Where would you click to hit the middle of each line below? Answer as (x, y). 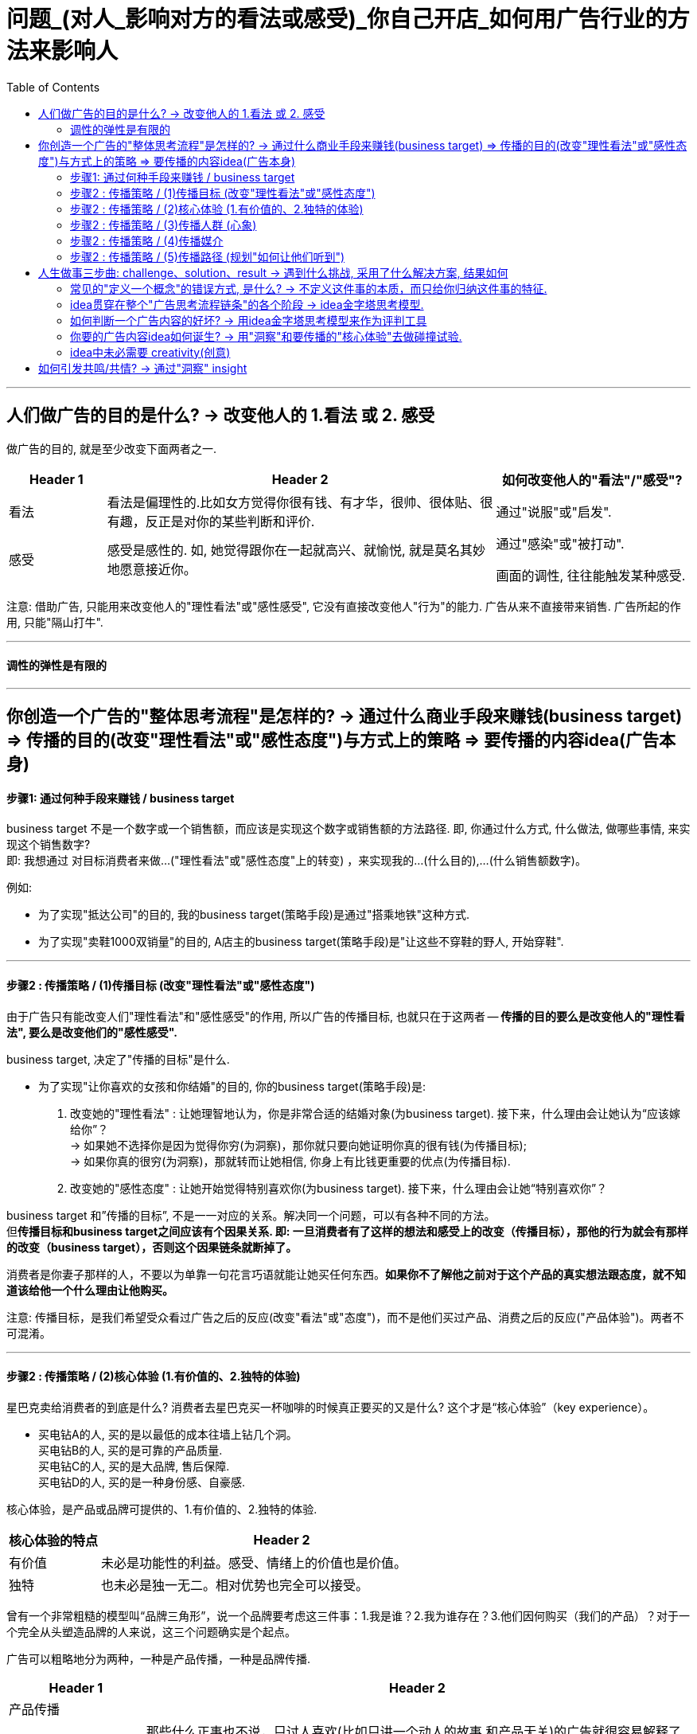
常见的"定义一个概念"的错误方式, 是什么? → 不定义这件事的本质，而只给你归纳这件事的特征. (309, 288)
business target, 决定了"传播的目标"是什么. (118, 1059)
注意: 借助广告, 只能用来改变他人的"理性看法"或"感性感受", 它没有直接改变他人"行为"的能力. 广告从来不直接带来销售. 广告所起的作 (344, 606)
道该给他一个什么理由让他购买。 (90, 1290)
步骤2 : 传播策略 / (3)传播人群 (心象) (164, 225)
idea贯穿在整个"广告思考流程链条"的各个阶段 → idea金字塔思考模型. (247, 304)
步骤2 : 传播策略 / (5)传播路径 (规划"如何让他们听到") (208, 256)
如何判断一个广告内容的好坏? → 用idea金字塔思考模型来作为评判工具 (249, 320)
